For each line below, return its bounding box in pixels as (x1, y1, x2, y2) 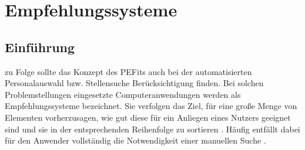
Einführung (5, 37, 75, 56)
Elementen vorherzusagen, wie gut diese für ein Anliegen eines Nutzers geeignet (5, 111, 291, 123)
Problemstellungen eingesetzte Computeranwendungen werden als (5, 88, 241, 100)
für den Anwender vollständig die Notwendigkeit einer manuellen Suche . (5, 134, 266, 146)
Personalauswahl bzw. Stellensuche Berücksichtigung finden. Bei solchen (5, 77, 264, 89)
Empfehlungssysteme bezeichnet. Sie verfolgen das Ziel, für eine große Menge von (5, 100, 297, 112)
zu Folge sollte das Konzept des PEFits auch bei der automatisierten (5, 65, 252, 77)
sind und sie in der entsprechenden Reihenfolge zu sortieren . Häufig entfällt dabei (5, 122, 300, 135)
